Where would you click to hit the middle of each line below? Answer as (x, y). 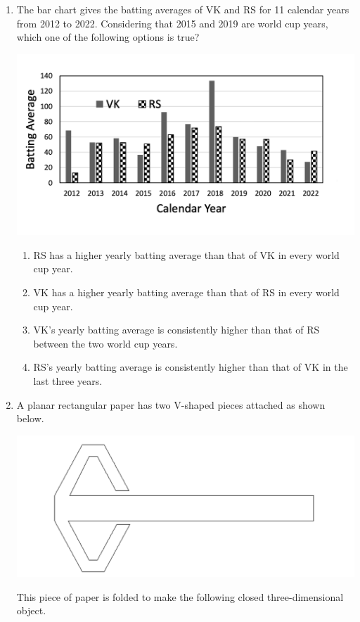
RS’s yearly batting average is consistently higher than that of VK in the (191, 367)
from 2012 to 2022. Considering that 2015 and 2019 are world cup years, (172, 23)
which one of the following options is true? (108, 37)
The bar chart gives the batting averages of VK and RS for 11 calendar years (183, 9)
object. (31, 610)
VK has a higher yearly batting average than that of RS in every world (186, 292)
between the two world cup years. (105, 343)
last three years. (68, 380)
